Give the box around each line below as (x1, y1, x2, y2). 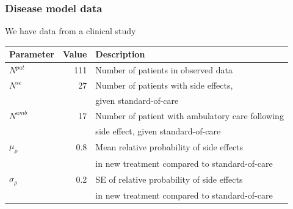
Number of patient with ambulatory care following (95, 109, 284, 122)
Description (95, 48, 145, 61)
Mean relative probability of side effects (95, 141, 244, 153)
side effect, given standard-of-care (95, 124, 221, 137)
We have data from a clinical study (5, 24, 136, 37)
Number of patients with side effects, (95, 79, 233, 91)
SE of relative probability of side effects (95, 173, 243, 186)
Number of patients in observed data (95, 64, 233, 76)
